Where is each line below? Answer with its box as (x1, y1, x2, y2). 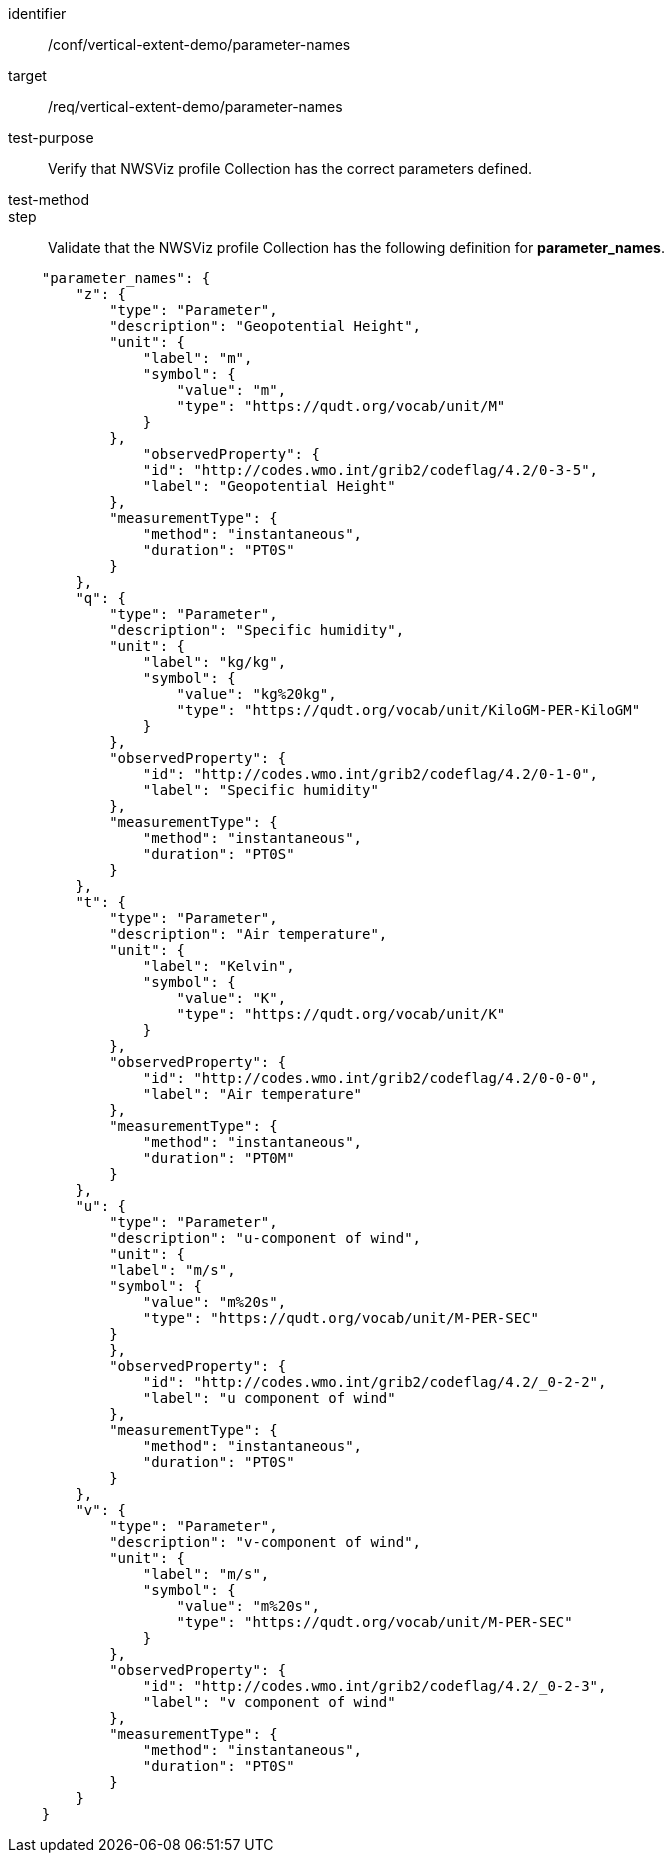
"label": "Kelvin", (142, 958, 295, 974)
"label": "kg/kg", (142, 654, 287, 670)
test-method (8, 191, 89, 208)
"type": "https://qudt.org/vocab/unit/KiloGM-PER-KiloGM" (176, 702, 641, 718)
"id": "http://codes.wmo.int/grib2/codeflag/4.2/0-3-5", (142, 462, 599, 478)
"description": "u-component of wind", (109, 1230, 422, 1246)
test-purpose (8, 129, 94, 146)
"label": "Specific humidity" (142, 782, 379, 798)
